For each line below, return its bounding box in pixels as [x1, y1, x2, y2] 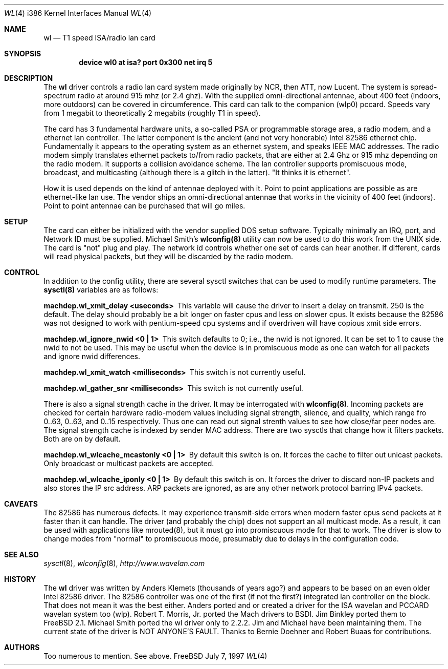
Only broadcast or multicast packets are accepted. [43, 459, 214, 468]
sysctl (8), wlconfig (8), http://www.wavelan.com [43, 559, 205, 568]
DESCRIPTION [4, 74, 53, 82]
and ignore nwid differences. [43, 352, 141, 361]
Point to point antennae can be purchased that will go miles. [43, 201, 245, 210]
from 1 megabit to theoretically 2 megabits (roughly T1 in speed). [43, 109, 261, 117]
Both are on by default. [43, 434, 121, 443]
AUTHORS [4, 643, 40, 652]
